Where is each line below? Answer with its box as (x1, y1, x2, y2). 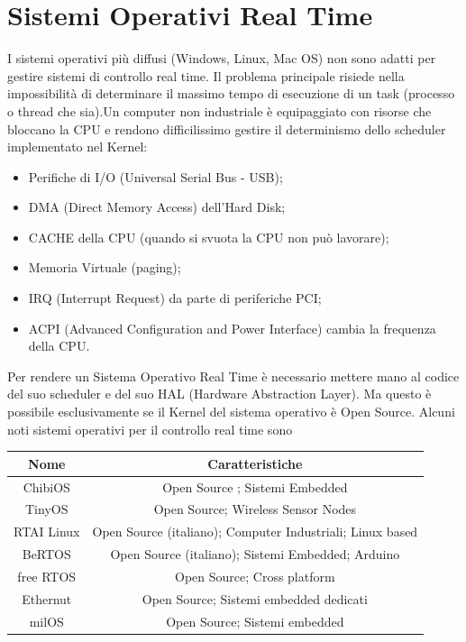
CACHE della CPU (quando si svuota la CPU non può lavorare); (28, 227, 389, 246)
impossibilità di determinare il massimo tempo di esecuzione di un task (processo (7, 84, 455, 103)
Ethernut (22, 589, 72, 608)
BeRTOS (22, 545, 71, 564)
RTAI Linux (14, 522, 80, 541)
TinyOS (25, 500, 69, 518)
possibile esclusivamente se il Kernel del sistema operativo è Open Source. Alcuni (7, 402, 455, 421)
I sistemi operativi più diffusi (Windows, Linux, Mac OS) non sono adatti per (7, 49, 436, 68)
